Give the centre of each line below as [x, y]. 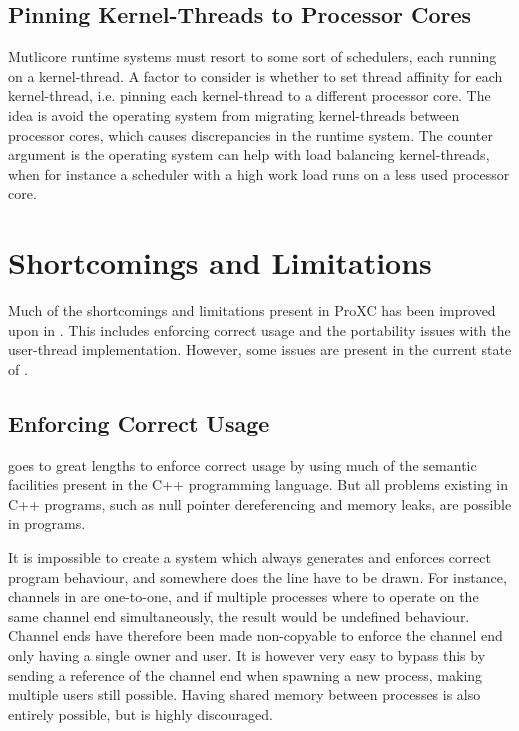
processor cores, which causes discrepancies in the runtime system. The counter [251, 134]
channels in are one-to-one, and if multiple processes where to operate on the [243, 596]
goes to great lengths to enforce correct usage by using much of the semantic [242, 464]
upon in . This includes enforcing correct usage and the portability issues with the [259, 329]
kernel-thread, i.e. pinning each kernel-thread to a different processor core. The [249, 95]
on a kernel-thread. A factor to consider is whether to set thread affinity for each [255, 75]
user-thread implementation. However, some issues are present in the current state [260, 349]
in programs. [47, 523]
